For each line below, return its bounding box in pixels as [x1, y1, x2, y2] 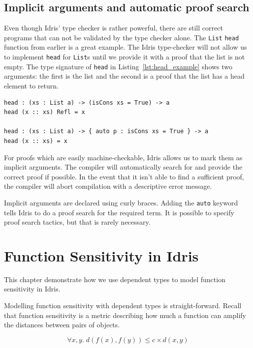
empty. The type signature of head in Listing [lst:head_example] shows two [4, 61, 233, 71]
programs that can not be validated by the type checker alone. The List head [4, 32, 239, 42]
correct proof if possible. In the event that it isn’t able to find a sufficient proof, [4, 171, 244, 181]
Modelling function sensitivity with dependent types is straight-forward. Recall [4, 300, 242, 311]
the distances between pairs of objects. [4, 319, 120, 330]
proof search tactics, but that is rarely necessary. [4, 217, 151, 227]
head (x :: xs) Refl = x [4, 109, 85, 116]
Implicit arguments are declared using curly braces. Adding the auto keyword [4, 197, 238, 207]
